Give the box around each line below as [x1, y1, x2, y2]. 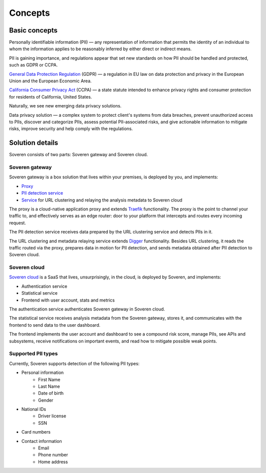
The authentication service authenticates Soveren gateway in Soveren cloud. [9, 306, 165, 312]
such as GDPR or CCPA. [9, 62, 58, 68]
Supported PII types [9, 350, 58, 357]
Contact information [21, 438, 62, 444]
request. [9, 220, 27, 226]
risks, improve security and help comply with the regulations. [9, 126, 133, 132]
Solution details [9, 138, 59, 147]
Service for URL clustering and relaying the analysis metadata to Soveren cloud [21, 197, 182, 203]
